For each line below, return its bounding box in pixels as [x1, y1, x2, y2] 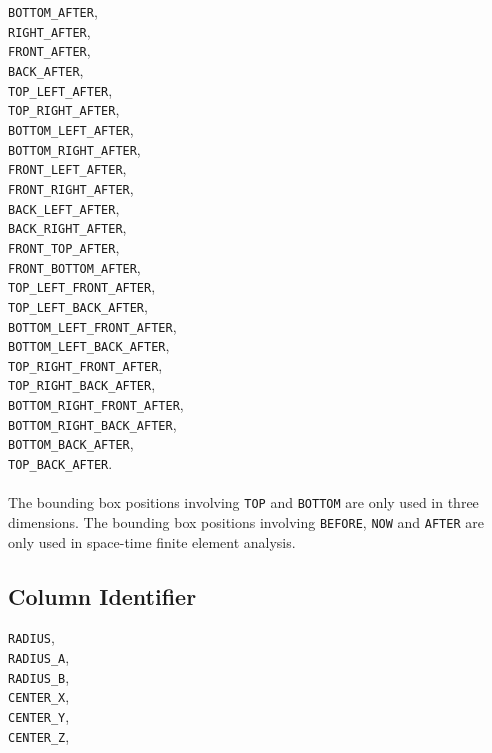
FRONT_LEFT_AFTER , [8, 158, 127, 179]
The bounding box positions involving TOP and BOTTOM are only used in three [8, 492, 479, 513]
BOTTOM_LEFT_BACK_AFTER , [8, 335, 170, 356]
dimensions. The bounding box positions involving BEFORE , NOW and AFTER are [8, 512, 484, 532]
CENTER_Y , [8, 706, 70, 727]
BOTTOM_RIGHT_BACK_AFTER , [8, 413, 177, 434]
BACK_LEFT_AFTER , [8, 197, 120, 218]
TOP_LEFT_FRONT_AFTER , [8, 276, 156, 297]
